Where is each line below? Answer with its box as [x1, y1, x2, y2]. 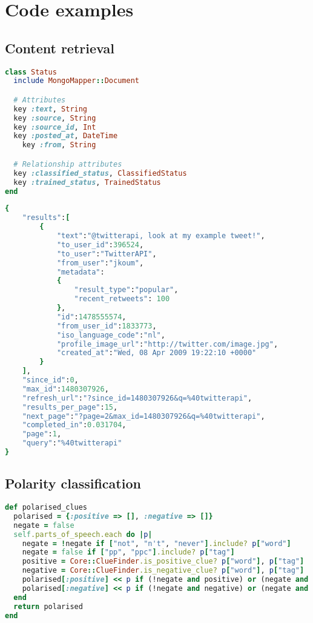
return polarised [13, 602, 83, 611]
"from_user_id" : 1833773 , [56, 321, 157, 330]
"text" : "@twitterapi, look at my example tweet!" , [56, 232, 265, 241]
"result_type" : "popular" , [74, 285, 179, 295]
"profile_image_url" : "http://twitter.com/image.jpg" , [56, 339, 278, 348]
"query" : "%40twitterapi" [22, 439, 122, 448]
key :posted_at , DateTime [13, 132, 118, 141]
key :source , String [13, 113, 96, 122]
